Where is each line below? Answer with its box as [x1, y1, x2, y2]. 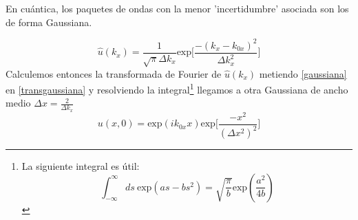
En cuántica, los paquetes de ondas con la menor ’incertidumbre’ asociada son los [6, 1, 349, 15]
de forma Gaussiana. [6, 14, 92, 29]
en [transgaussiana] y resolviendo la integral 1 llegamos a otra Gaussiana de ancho [6, 80, 348, 96]
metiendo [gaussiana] [259, 66, 347, 80]
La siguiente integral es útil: [21, 159, 140, 173]
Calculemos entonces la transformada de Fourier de [6, 66, 222, 80]
